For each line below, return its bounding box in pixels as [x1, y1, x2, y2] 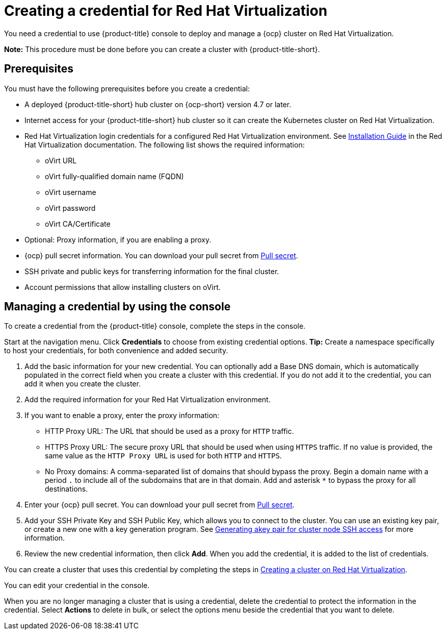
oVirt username [45, 187, 96, 197]
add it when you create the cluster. [24, 379, 141, 388]
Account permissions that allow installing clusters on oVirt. [24, 282, 221, 291]
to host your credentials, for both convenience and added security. [4, 346, 228, 355]
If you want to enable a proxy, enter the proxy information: [24, 411, 220, 420]
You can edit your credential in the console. [4, 581, 150, 590]
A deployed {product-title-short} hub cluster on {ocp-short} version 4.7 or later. [24, 100, 292, 109]
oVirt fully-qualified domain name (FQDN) [45, 172, 184, 181]
